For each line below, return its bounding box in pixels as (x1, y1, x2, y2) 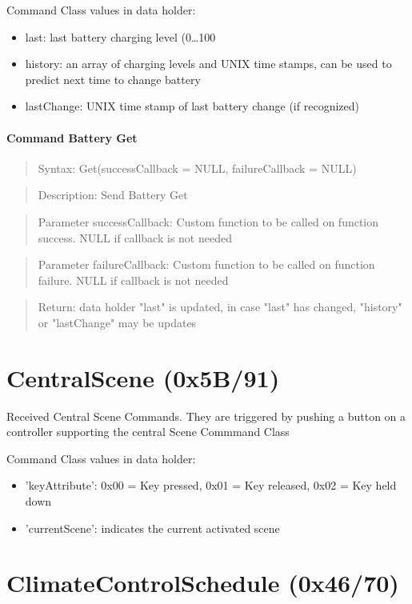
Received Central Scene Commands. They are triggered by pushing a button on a (6, 407, 406, 424)
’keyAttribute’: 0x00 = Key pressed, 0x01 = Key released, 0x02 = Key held (25, 477, 397, 494)
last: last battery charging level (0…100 (25, 28, 216, 45)
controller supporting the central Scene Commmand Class (6, 423, 290, 440)
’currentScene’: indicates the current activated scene (25, 519, 280, 536)
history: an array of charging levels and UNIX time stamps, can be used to (25, 55, 392, 72)
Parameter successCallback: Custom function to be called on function (38, 213, 379, 230)
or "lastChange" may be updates (38, 314, 197, 330)
